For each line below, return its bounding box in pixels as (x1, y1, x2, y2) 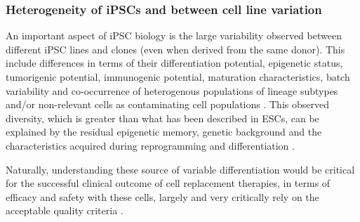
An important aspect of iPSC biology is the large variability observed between (6, 28, 342, 43)
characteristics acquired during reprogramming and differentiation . (6, 138, 295, 152)
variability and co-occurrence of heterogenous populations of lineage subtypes (6, 83, 338, 98)
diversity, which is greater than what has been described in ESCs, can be (6, 110, 319, 125)
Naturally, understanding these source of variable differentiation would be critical (6, 162, 355, 176)
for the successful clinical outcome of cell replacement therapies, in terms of (6, 176, 331, 190)
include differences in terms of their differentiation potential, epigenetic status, (6, 55, 343, 70)
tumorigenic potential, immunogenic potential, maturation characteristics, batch (6, 70, 350, 84)
